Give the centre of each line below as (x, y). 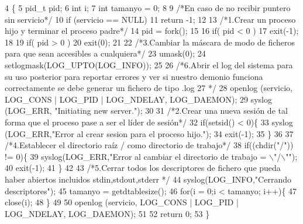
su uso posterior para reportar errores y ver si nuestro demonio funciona (134, 76)
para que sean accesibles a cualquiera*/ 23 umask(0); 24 (105, 53)
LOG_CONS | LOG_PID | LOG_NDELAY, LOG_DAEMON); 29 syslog (138, 99)
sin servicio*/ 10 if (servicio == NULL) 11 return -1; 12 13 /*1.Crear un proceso (150, 19)
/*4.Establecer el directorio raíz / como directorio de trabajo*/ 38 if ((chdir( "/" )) (149, 145)
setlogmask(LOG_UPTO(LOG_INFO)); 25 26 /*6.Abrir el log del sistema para (149, 64)
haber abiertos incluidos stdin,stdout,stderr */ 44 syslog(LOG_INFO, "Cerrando (148, 179)
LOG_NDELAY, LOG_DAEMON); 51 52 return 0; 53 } (107, 213)
